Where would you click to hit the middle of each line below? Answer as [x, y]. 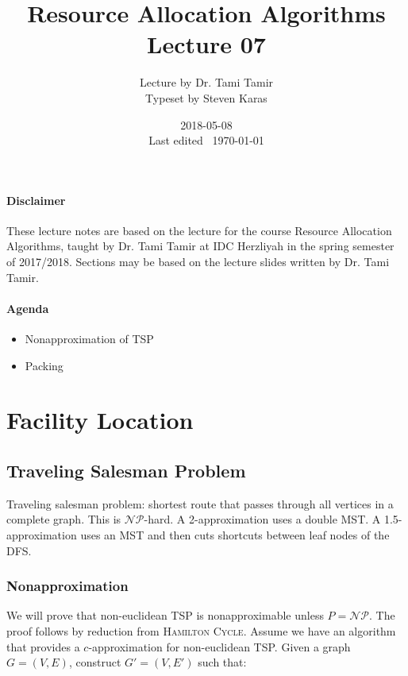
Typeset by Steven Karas [206, 97]
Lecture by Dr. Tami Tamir [206, 82]
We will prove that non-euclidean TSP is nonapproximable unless [165, 615]
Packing [44, 365]
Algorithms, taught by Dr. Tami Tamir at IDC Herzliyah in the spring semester [200, 246]
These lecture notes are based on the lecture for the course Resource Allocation [199, 230]
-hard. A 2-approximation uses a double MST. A [262, 519]
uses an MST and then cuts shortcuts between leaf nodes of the [235, 535]
